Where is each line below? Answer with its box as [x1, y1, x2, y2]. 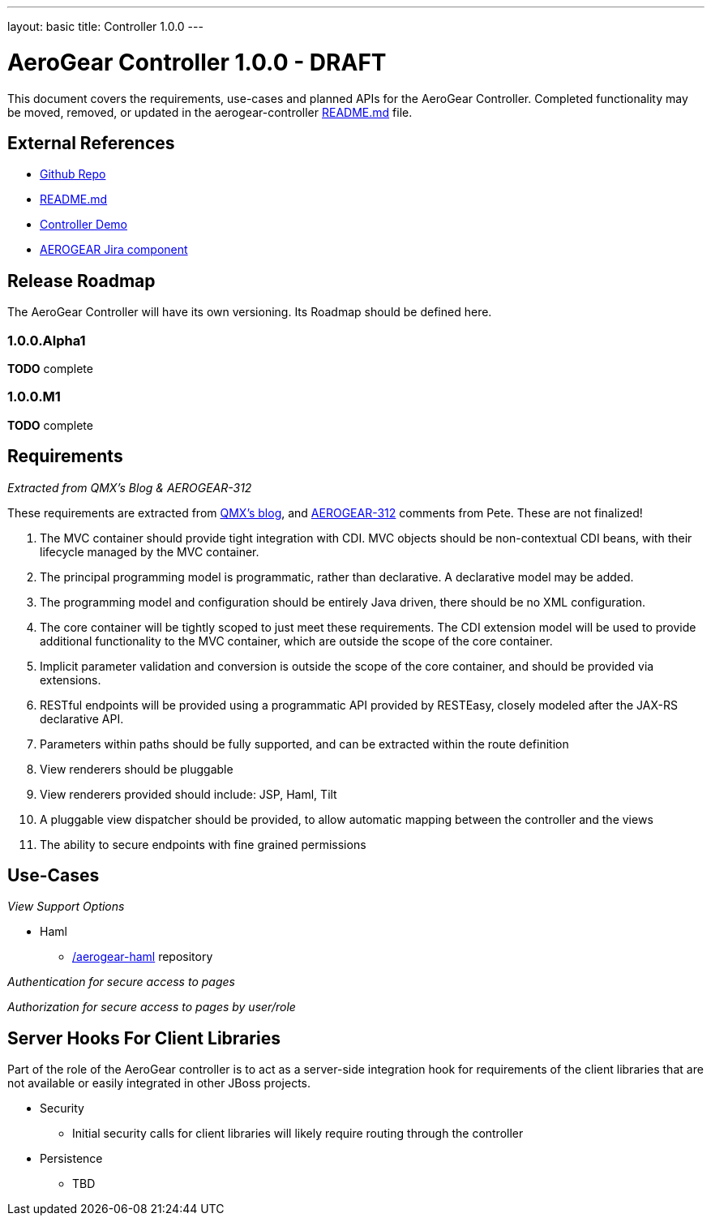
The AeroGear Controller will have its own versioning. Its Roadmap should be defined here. [7, 305, 492, 319]
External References [7, 132, 175, 153]
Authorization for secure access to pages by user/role [7, 1000, 296, 1014]
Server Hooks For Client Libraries [7, 1027, 281, 1048]
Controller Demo [40, 217, 127, 232]
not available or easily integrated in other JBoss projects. [7, 1076, 311, 1091]
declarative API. [40, 711, 124, 726]
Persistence [40, 1151, 103, 1166]
